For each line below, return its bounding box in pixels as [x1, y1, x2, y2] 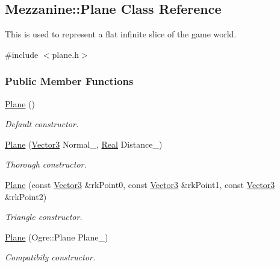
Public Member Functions [5, 74, 134, 89]
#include [5, 48, 39, 60]
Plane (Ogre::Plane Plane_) [5, 230, 108, 243]
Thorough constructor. [5, 158, 87, 171]
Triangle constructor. [5, 210, 82, 223]
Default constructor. [5, 118, 79, 130]
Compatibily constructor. [5, 251, 96, 263]
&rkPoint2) [5, 190, 47, 203]
